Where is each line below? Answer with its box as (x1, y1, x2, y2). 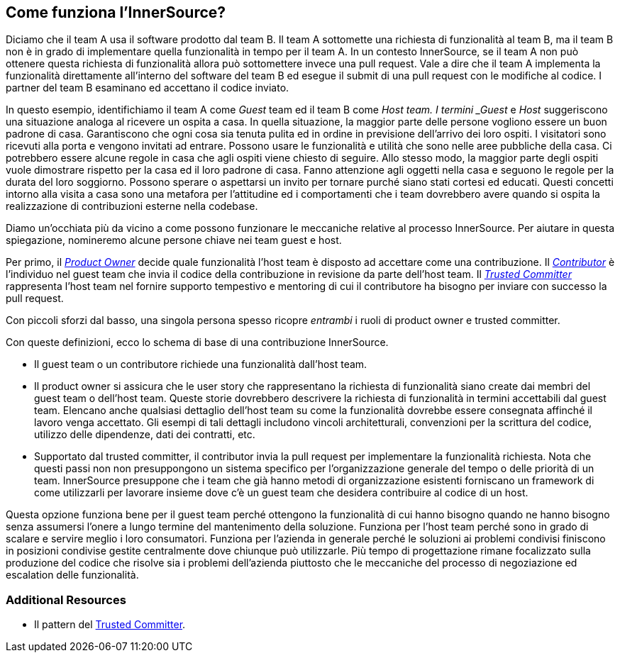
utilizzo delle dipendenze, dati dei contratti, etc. (34, 428, 255, 441)
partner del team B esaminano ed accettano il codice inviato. (6, 82, 289, 94)
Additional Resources (6, 592, 126, 607)
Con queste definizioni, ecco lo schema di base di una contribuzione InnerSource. (6, 336, 389, 349)
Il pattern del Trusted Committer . (34, 618, 186, 631)
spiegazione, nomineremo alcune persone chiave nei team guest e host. (6, 234, 342, 247)
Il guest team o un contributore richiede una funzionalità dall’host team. (34, 358, 367, 371)
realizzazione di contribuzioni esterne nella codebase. (6, 200, 258, 213)
